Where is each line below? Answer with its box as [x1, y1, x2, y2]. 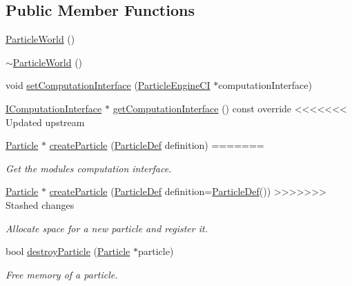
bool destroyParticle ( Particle [6, 244, 130, 258]
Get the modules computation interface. [6, 161, 172, 175]
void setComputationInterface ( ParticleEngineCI [6, 78, 211, 92]
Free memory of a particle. [6, 267, 118, 281]
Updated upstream [6, 114, 85, 129]
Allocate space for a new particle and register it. [6, 221, 208, 235]
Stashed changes [6, 197, 75, 212]
